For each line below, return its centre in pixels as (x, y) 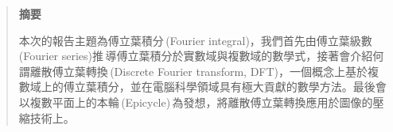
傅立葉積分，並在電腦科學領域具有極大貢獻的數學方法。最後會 (225, 87)
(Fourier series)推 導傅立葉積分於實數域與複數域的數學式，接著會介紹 (196, 56)
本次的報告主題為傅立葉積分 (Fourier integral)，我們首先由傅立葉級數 (195, 40)
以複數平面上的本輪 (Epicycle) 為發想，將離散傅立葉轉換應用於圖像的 (196, 102)
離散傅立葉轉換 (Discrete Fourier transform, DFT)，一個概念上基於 (199, 71)
